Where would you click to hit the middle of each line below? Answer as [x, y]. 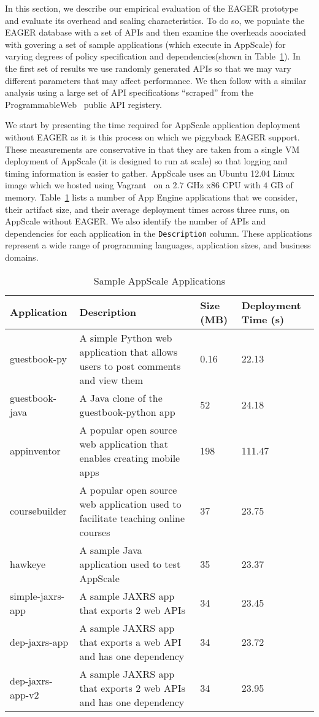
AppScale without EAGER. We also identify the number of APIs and [135, 221]
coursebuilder [38, 511]
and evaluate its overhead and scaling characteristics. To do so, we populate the [155, 20]
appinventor [35, 451]
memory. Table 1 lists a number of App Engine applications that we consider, [152, 197]
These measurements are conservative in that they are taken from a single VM [152, 149]
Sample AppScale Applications [159, 280]
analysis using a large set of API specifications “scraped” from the [129, 92]
